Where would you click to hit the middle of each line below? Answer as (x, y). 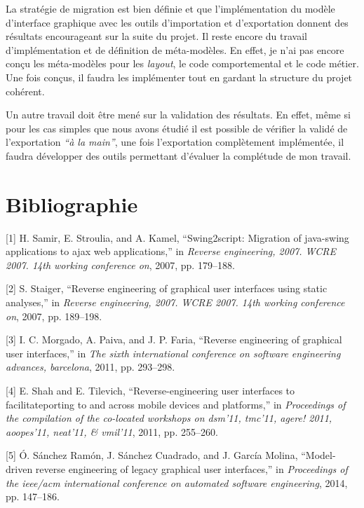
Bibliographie (72, 204)
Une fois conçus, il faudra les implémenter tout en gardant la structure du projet (179, 77)
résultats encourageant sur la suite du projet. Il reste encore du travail (156, 36)
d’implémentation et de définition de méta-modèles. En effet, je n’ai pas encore (175, 49)
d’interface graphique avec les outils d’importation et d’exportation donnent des (177, 22)
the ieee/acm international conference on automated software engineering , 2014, (177, 482)
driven (19, 468)
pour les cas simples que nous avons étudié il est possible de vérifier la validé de (177, 128)
